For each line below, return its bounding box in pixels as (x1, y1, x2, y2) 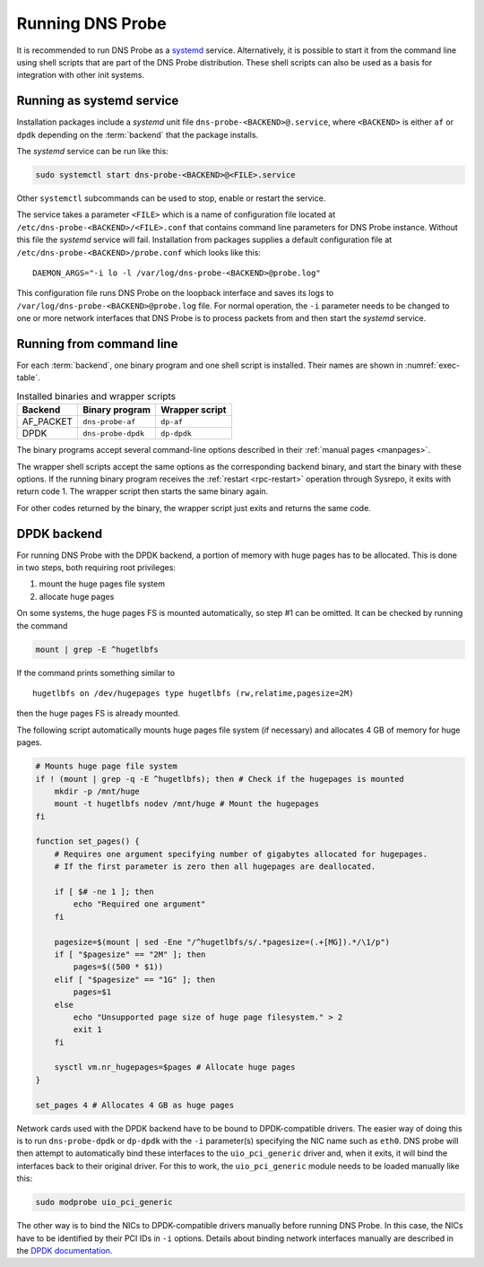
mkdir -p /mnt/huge (54, 785, 141, 796)
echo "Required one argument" (73, 899, 206, 909)
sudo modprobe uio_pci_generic (35, 1197, 174, 1208)
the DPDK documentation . (16, 1245, 113, 1255)
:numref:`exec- (404, 360, 461, 371)
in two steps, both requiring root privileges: (16, 562, 177, 573)
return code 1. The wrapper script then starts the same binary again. (16, 486, 269, 497)
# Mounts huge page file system (35, 761, 178, 771)
